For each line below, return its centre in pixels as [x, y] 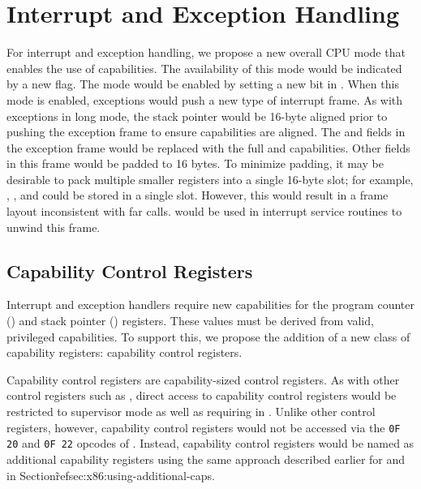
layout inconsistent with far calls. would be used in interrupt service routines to [204, 211]
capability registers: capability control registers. [125, 352]
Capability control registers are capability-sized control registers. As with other [203, 379]
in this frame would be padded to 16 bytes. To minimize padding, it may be [195, 163]
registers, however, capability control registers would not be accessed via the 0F [204, 427]
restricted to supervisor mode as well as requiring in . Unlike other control [191, 412]
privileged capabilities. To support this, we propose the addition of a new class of [208, 336]
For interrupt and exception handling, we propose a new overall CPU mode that [206, 52]
